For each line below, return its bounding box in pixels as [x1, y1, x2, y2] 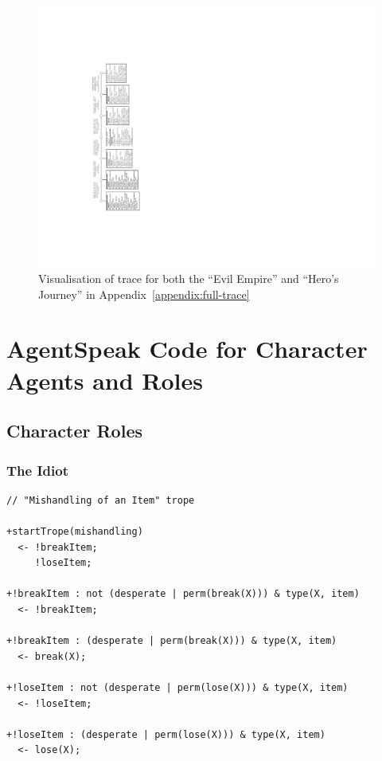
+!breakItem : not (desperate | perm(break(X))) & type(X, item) [6, 588, 360, 600]
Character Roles [6, 418, 142, 443]
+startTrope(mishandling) [6, 526, 143, 538]
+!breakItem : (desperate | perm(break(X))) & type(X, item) [6, 635, 337, 647]
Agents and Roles [6, 363, 203, 396]
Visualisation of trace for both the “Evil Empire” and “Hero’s [38, 270, 339, 287]
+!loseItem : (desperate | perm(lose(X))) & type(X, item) [6, 728, 325, 740]
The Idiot [6, 460, 68, 480]
